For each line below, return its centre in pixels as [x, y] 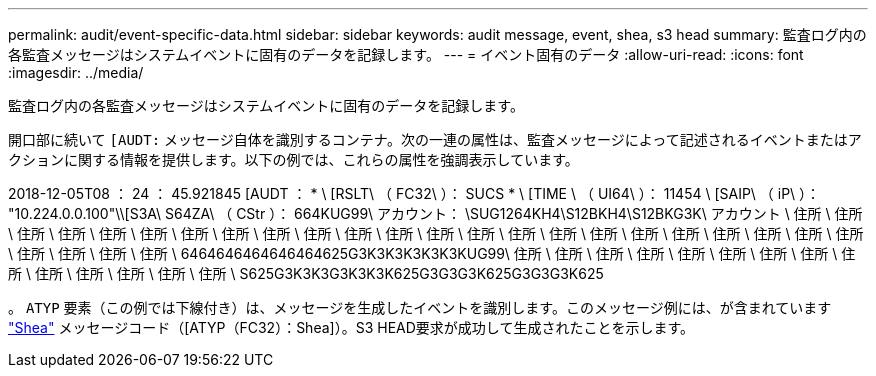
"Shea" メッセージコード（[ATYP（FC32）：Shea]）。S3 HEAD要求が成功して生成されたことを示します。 [351, 327]
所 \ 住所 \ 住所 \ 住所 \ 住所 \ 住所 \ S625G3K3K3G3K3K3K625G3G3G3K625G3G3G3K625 [306, 273]
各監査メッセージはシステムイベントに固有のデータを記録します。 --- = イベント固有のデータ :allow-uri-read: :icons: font [406, 54]
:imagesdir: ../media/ [76, 72]
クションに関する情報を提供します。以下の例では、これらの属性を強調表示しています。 [293, 159]
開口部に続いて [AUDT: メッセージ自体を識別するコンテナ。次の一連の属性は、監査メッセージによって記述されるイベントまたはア [435, 139]
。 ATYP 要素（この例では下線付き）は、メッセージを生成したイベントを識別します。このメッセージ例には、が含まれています [420, 307]
